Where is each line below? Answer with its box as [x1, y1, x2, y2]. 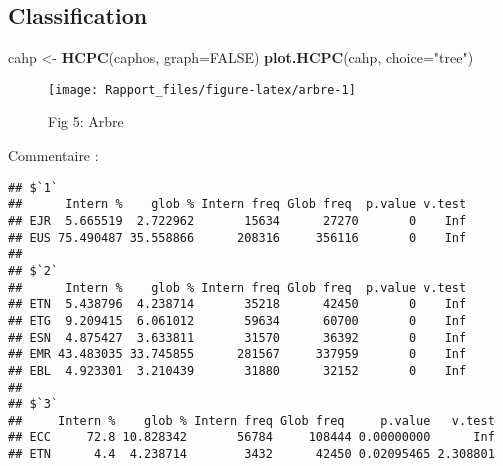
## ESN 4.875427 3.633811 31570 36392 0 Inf [8, 330, 467, 345]
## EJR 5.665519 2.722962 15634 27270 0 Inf [8, 213, 467, 228]
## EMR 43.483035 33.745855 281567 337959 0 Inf [8, 347, 467, 362]
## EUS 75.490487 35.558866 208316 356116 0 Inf [8, 230, 467, 245]
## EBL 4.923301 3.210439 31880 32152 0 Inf [8, 363, 467, 378]
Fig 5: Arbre [48, 111, 124, 132]
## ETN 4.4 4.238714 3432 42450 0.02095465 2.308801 [8, 447, 495, 462]
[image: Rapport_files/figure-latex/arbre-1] [48, 82, 356, 97]
